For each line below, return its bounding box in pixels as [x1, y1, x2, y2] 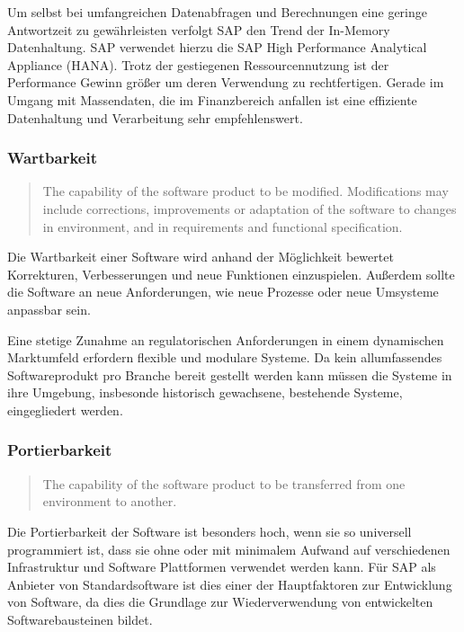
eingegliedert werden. [7, 400, 123, 419]
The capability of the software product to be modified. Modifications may [42, 182, 449, 200]
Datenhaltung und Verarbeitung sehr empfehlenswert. [7, 108, 303, 127]
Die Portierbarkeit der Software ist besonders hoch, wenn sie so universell [7, 521, 412, 540]
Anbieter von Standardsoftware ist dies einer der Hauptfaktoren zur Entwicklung [7, 574, 452, 593]
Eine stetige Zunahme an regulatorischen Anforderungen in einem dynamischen [7, 330, 444, 349]
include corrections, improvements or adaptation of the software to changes [42, 199, 457, 218]
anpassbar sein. [7, 299, 91, 318]
